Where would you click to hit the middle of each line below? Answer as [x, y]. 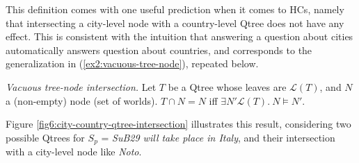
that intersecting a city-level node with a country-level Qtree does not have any [175, 23]
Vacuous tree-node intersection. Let [81, 86]
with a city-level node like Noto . [74, 152]
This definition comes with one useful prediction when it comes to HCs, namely [175, 9]
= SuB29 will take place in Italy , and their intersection [218, 137]
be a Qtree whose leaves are [227, 86]
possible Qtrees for [45, 137]
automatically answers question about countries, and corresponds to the [159, 50]
